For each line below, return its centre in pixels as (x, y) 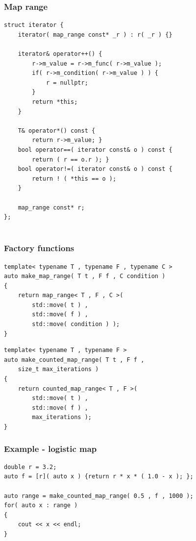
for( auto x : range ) (41, 506)
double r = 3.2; (30, 467)
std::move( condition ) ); (76, 324)
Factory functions (39, 248)
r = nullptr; (67, 82)
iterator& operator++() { (60, 54)
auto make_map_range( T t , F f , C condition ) (85, 276)
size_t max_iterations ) (58, 369)
